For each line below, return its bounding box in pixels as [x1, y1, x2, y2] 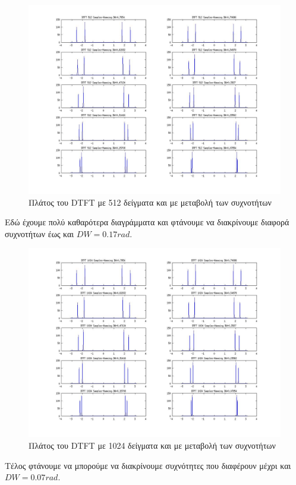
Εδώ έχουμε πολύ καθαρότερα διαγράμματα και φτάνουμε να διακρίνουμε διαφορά [5, 216, 289, 228]
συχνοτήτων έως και [5, 227, 74, 240]
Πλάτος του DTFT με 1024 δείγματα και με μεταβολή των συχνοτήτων [29, 439, 276, 451]
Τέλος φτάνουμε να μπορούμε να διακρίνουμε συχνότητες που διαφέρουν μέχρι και [5, 459, 291, 471]
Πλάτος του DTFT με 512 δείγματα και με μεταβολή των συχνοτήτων [29, 196, 272, 208]
